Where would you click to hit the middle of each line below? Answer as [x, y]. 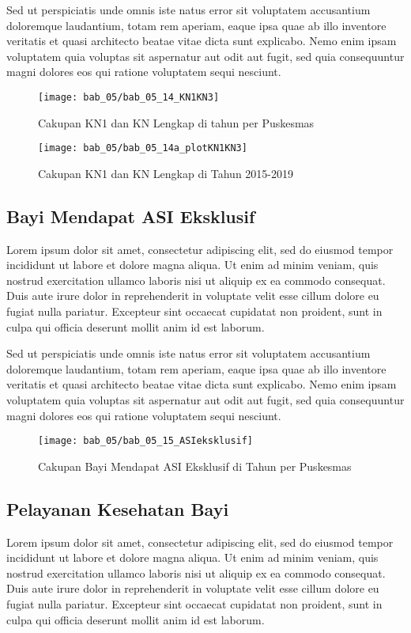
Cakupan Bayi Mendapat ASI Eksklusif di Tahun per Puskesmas [195, 466]
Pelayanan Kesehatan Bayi [118, 508]
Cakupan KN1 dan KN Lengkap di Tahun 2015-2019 [166, 173]
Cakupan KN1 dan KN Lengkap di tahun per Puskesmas [176, 122]
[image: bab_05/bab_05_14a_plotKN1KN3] [143, 148]
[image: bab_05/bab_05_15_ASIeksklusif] [146, 441]
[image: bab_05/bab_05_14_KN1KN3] [129, 97]
